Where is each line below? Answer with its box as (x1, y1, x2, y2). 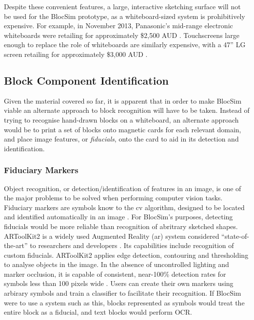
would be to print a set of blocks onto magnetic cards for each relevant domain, (4, 124, 241, 134)
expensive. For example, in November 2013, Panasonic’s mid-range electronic (4, 20, 233, 31)
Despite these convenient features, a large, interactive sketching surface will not (4, 1, 241, 11)
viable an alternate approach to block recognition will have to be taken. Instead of (4, 105, 250, 115)
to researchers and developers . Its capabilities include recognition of (30, 240, 234, 250)
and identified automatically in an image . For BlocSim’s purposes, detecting (4, 212, 233, 222)
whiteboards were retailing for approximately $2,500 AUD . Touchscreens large (4, 30, 239, 40)
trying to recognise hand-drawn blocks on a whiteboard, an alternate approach (4, 114, 239, 124)
